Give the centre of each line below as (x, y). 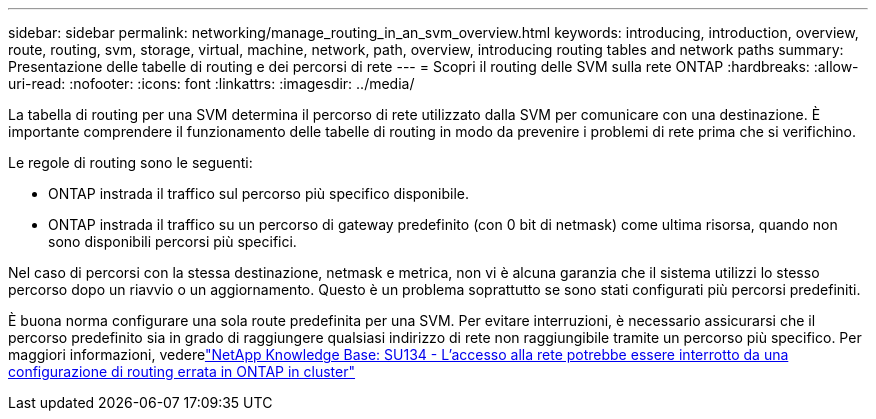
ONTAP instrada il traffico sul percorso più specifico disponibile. (259, 193)
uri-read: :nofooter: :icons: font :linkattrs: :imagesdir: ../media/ (211, 83)
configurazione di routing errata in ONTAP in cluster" (182, 371)
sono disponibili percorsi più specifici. (172, 241)
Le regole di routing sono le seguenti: (130, 162)
